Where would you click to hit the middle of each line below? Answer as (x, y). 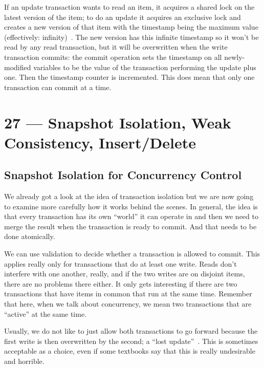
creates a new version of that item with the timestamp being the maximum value (131, 27)
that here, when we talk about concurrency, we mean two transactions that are (128, 304)
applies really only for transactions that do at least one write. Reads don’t (120, 263)
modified (18, 67)
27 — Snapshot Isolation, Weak (118, 122)
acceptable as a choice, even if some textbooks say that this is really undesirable (130, 351)
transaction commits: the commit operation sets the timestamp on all (113, 57)
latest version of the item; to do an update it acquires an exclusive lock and (123, 17)
